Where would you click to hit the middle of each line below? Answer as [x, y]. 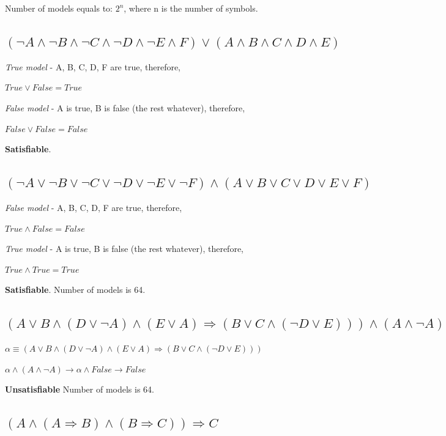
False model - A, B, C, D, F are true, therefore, [94, 207]
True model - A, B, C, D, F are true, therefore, [93, 66]
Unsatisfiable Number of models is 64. [80, 389]
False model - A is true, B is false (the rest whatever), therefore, [125, 107]
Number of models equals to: [59, 8]
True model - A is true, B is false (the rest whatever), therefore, [124, 249]
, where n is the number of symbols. [191, 8]
